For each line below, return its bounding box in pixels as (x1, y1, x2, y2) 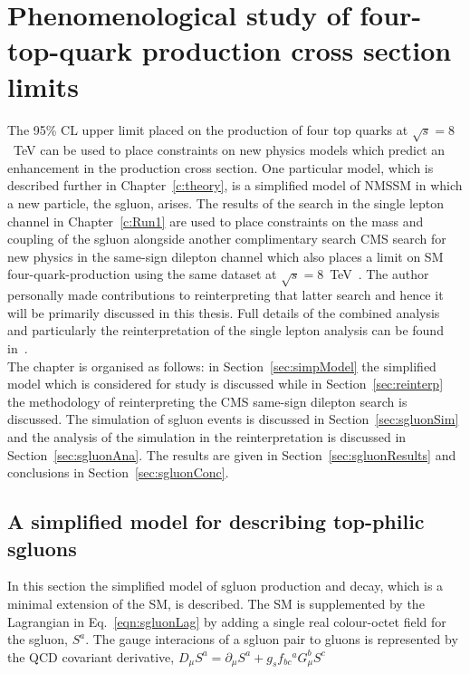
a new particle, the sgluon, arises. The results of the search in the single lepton (7, 194, 445, 213)
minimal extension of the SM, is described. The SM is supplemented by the (7, 593, 425, 612)
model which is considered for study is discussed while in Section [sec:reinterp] (7, 374, 444, 393)
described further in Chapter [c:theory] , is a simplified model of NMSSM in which (7, 176, 463, 195)
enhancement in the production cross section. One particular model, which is (7, 158, 434, 177)
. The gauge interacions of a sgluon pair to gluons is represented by (85, 630, 458, 649)
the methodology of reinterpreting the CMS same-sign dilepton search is (7, 391, 408, 410)
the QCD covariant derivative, (7, 647, 175, 666)
